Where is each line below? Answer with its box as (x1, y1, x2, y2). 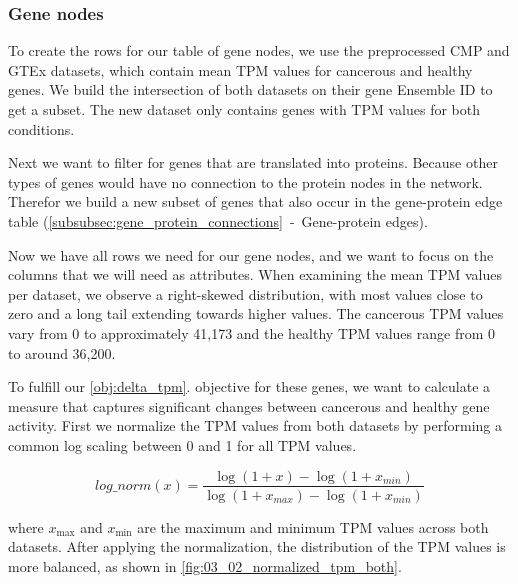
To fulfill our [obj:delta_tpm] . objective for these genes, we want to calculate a (8, 376, 491, 397)
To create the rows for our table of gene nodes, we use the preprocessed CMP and (8, 40, 510, 61)
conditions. (8, 118, 75, 139)
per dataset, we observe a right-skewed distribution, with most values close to (8, 283, 483, 304)
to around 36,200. (8, 342, 116, 363)
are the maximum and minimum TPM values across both (137, 516, 489, 537)
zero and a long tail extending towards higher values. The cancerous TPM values (8, 303, 504, 324)
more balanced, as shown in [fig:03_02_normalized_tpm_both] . (8, 555, 402, 576)
